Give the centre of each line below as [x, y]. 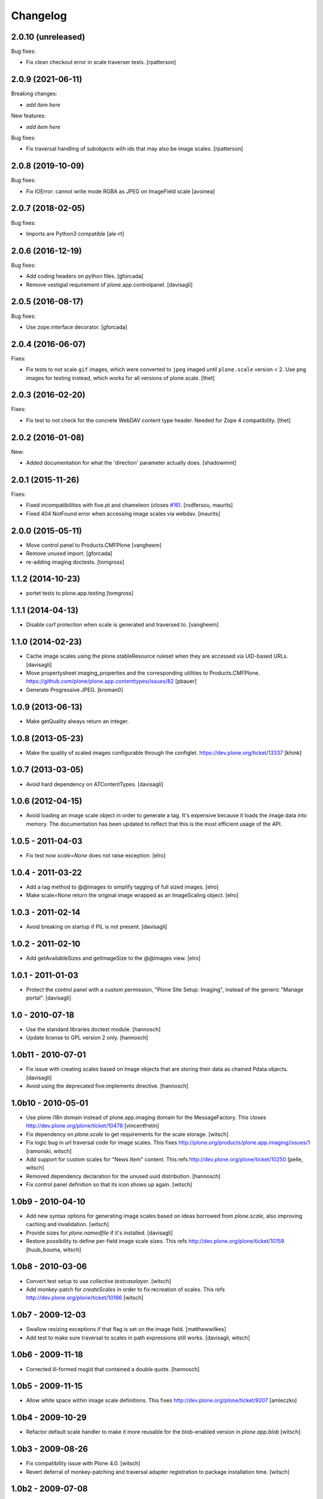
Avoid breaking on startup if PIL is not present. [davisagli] [97, 926]
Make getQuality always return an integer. [77, 721]
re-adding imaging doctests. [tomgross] [75, 562]
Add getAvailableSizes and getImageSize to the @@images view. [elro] [113, 958]
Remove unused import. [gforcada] [69, 553]
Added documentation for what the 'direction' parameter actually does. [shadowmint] [131, 463]
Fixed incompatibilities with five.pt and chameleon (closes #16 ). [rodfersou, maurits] [129, 505]
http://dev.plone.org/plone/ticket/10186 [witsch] [85, 1298]
